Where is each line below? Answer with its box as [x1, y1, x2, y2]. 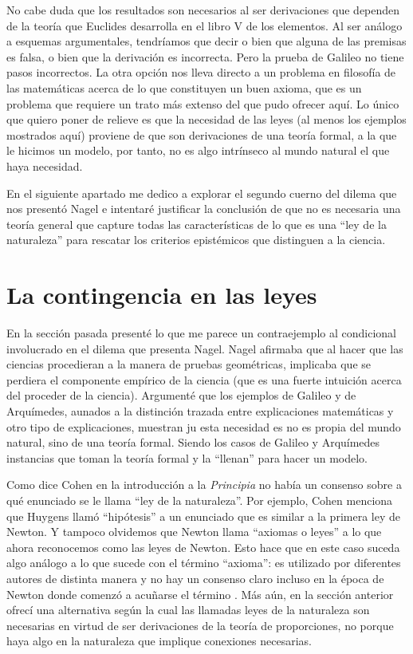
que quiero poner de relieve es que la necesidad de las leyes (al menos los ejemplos [6, 111, 407, 128]
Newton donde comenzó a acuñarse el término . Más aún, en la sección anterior [6, 585, 394, 602]
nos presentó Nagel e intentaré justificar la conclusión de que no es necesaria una [6, 200, 401, 217]
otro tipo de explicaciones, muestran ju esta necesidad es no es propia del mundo [6, 418, 401, 435]
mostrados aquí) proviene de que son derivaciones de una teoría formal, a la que [6, 126, 397, 143]
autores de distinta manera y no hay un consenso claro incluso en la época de [6, 569, 384, 586]
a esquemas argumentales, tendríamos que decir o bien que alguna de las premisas [6, 33, 407, 49]
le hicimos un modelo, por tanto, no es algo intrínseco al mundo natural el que [6, 142, 390, 159]
